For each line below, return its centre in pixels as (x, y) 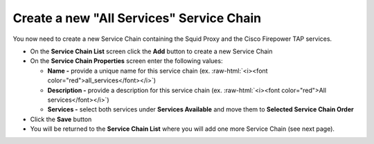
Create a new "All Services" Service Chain (137, 18)
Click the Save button (61, 119)
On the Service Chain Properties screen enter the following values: (126, 61)
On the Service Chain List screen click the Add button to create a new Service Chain (151, 51)
